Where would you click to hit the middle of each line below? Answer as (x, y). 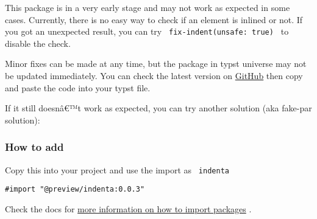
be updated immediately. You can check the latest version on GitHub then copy (154, 76)
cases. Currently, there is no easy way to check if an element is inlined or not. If (154, 19)
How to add (34, 147)
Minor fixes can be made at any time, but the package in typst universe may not (156, 64)
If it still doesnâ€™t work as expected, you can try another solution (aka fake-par (158, 108)
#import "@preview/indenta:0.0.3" (75, 189)
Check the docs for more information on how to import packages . (128, 208)
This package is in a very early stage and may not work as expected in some (148, 7)
